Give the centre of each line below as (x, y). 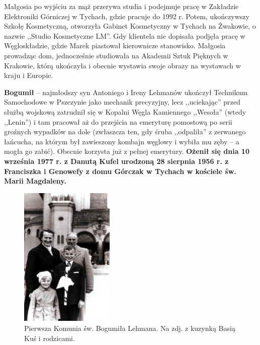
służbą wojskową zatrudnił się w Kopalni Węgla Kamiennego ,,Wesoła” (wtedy (125, 111)
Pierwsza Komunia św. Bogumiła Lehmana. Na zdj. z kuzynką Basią (130, 328)
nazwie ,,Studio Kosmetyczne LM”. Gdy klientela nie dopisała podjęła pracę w (125, 35)
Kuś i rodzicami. (50, 338)
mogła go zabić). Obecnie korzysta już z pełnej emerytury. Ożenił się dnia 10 (127, 151)
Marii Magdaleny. (35, 181)
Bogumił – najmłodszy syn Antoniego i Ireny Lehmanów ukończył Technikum (126, 92)
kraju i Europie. (29, 75)
